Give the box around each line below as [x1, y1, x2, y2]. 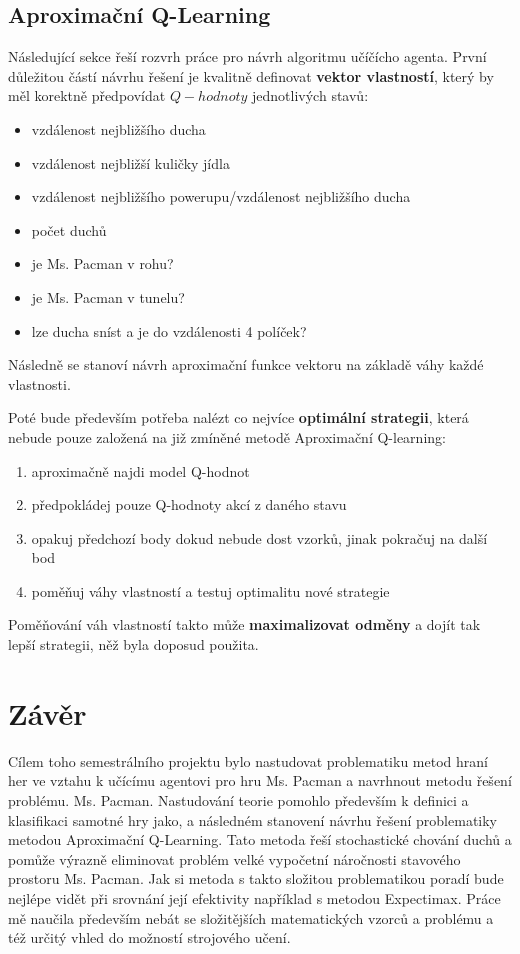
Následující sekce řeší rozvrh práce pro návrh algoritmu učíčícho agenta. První [8, 46, 487, 67]
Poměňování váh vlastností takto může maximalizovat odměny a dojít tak [8, 614, 481, 635]
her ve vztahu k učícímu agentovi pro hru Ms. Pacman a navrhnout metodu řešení [8, 770, 512, 791]
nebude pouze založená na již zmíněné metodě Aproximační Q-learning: [8, 426, 446, 447]
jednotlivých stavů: [252, 85, 369, 106]
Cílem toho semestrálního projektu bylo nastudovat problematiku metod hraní [8, 750, 488, 771]
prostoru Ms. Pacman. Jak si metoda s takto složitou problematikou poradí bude [8, 868, 504, 889]
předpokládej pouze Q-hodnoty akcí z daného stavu [31, 494, 347, 515]
